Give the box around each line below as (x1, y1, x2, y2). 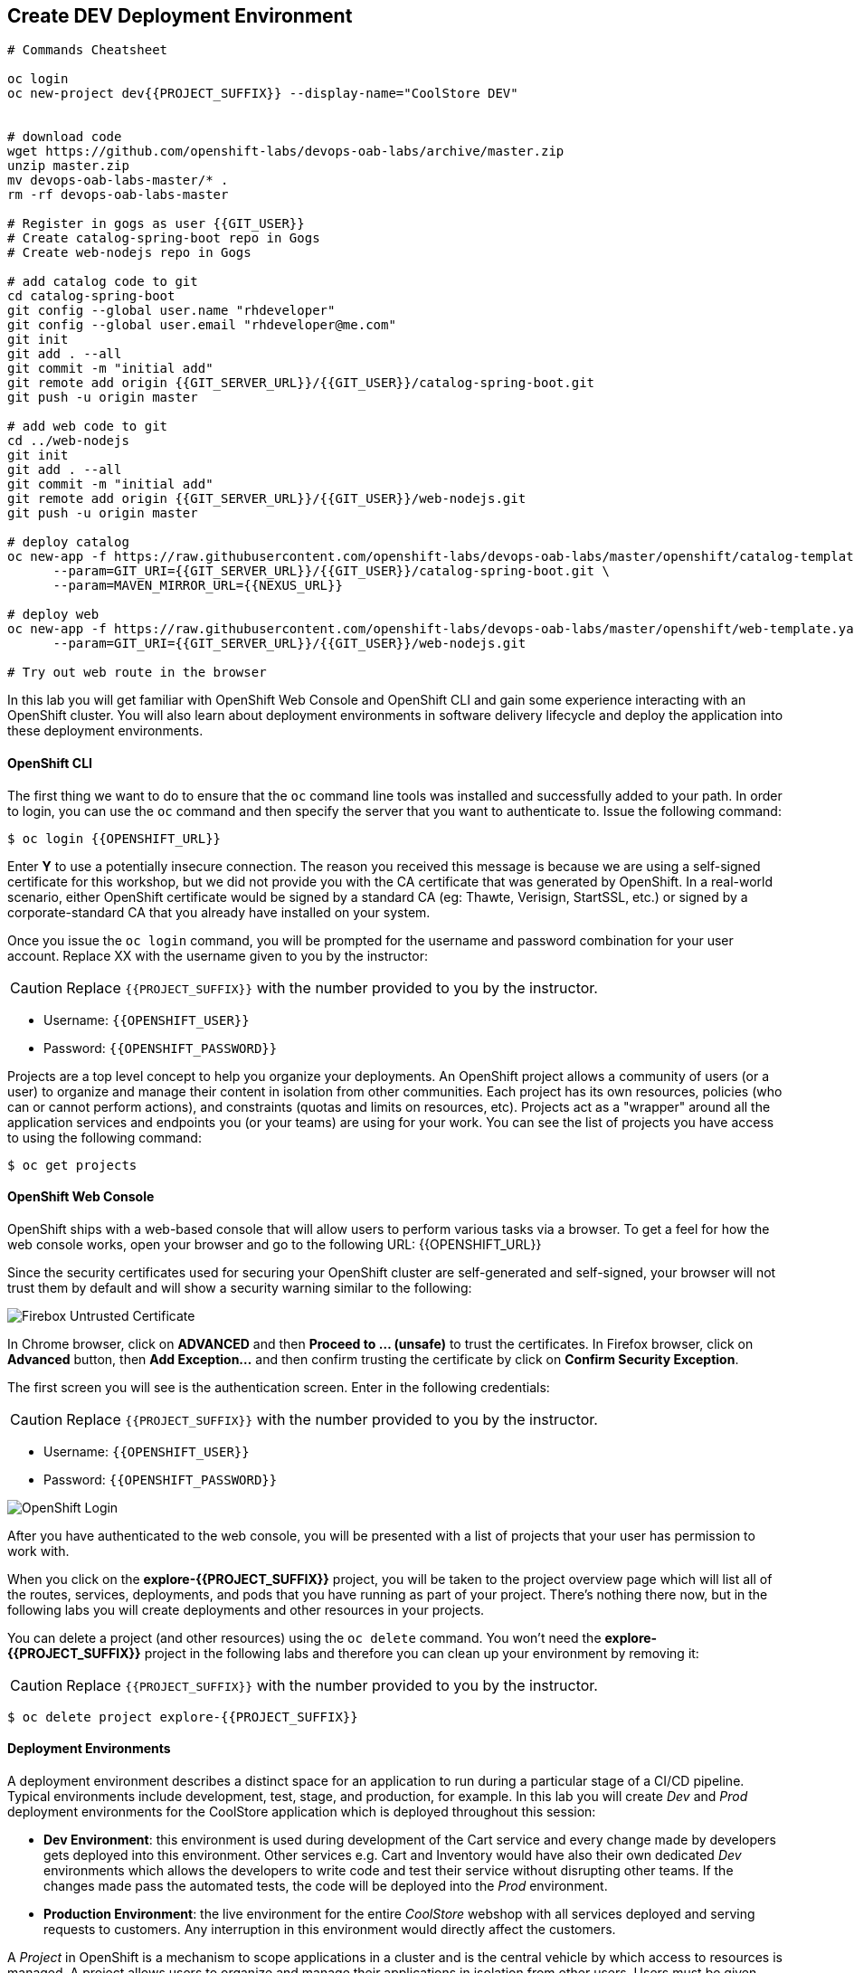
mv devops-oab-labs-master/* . (7, 173, 229, 188)
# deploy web (7, 607, 100, 622)
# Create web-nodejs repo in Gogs (7, 245, 251, 261)
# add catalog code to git (7, 274, 198, 289)
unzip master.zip (7, 158, 129, 174)
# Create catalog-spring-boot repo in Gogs (7, 231, 320, 246)
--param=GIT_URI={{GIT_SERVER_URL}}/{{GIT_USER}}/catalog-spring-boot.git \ (52, 564, 610, 579)
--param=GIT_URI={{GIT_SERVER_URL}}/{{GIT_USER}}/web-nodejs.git (52, 636, 527, 651)
